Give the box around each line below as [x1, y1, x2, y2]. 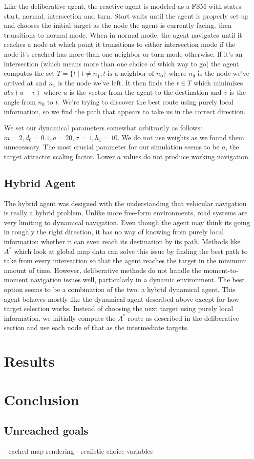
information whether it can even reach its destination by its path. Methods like [4, 236, 241, 247]
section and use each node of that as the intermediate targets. [4, 322, 189, 333]
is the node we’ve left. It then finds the [58, 77, 174, 87]
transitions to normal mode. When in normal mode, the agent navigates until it [4, 29, 242, 40]
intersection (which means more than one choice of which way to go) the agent [4, 58, 239, 68]
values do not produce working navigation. [123, 151, 250, 161]
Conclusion [4, 389, 80, 409]
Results [4, 351, 55, 371]
